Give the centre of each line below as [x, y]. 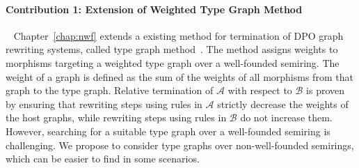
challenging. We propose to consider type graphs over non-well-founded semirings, [180, 145]
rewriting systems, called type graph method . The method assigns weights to [172, 49]
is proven [326, 90]
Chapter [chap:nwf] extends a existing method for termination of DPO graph [178, 35]
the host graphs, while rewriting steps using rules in [116, 117]
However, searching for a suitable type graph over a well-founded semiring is [168, 131]
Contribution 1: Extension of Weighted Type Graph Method [154, 9]
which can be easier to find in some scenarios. [103, 159]
